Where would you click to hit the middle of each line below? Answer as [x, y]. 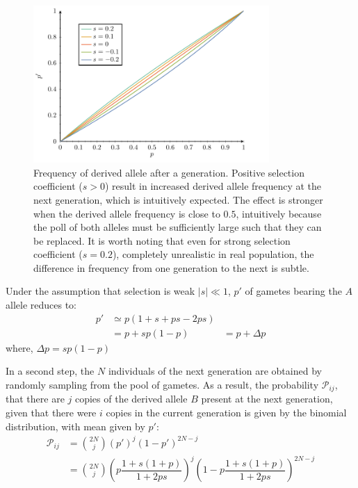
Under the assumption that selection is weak [100, 291]
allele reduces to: [41, 305]
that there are [35, 399]
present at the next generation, [267, 399]
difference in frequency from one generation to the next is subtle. [171, 267]
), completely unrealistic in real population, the [213, 254]
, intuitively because [279, 213]
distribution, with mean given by [75, 426]
